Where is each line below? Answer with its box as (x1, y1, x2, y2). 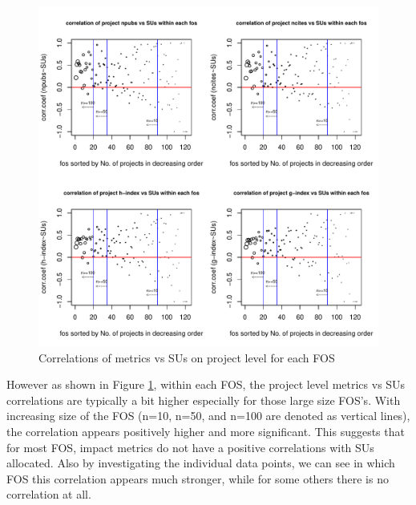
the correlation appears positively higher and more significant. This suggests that (6, 422, 405, 439)
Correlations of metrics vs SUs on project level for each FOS (38, 349, 335, 366)
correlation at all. (6, 486, 91, 503)
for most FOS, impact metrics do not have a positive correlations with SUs (6, 438, 374, 455)
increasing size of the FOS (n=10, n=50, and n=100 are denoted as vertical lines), (6, 407, 410, 424)
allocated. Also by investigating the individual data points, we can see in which (6, 454, 395, 471)
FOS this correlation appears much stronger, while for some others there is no (6, 470, 389, 487)
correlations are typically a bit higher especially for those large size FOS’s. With (6, 391, 401, 408)
